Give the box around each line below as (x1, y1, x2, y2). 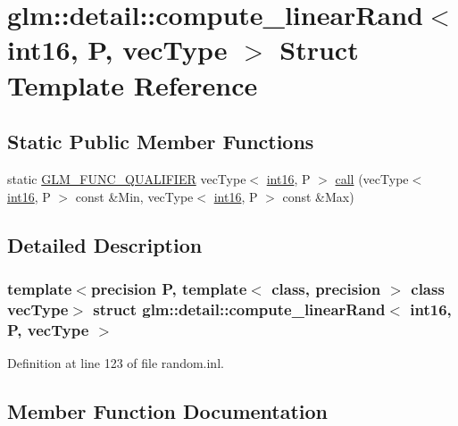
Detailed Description (7, 230, 203, 258)
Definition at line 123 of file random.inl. (7, 353, 224, 372)
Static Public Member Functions (7, 128, 314, 155)
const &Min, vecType (75, 187, 194, 205)
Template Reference (7, 66, 258, 103)
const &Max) (282, 187, 354, 205)
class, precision (271, 277, 381, 299)
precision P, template (90, 277, 247, 299)
